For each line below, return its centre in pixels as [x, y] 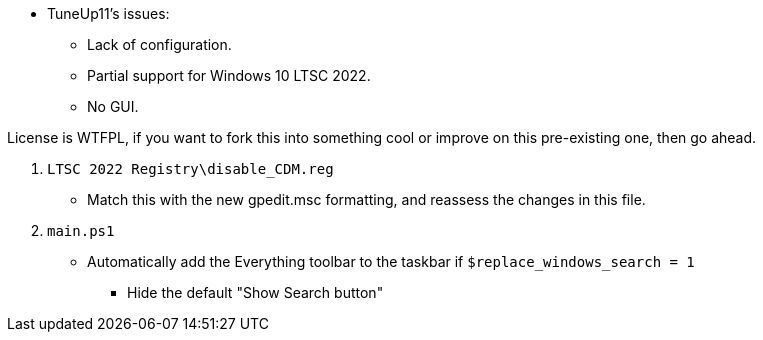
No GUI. [113, 106]
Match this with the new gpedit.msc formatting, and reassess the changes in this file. [366, 199]
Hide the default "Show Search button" [255, 292]
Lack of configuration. [159, 44]
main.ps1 [81, 231]
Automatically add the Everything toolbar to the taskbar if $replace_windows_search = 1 [391, 261]
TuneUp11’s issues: [108, 13]
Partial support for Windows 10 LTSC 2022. [229, 75]
